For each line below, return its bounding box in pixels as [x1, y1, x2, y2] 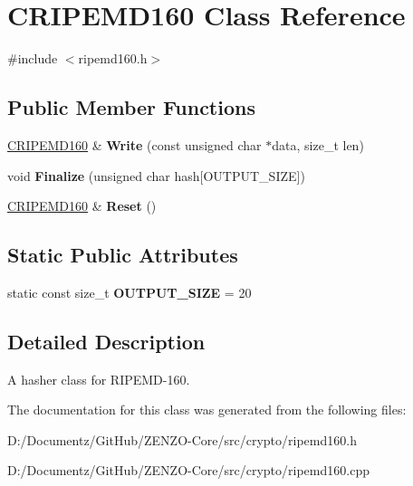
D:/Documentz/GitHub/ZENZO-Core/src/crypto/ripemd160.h [7, 430, 357, 449]
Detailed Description [7, 327, 206, 355]
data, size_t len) [272, 135, 364, 154]
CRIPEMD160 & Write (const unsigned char [7, 135, 262, 154]
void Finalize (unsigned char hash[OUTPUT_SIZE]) [7, 166, 305, 185]
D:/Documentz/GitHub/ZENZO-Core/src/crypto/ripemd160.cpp [7, 461, 370, 480]
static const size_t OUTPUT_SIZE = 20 [7, 282, 252, 301]
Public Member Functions [7, 93, 255, 121]
